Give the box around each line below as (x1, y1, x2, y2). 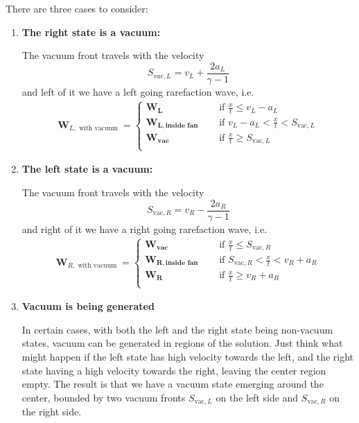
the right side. (21, 404, 82, 419)
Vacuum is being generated (21, 299, 155, 313)
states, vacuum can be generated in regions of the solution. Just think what (21, 336, 343, 350)
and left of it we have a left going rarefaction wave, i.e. (21, 84, 254, 98)
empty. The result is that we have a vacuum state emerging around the (21, 377, 324, 391)
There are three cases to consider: (6, 1, 148, 15)
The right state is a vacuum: (21, 24, 161, 39)
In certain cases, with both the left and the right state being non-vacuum (21, 322, 333, 336)
